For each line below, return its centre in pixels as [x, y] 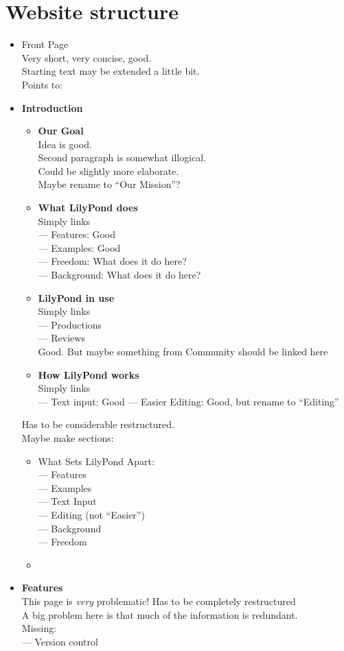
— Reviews [61, 338]
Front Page [45, 44]
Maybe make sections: [68, 437]
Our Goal [61, 131]
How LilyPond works [89, 374]
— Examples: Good [79, 247]
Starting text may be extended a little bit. [111, 71]
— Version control [60, 641]
